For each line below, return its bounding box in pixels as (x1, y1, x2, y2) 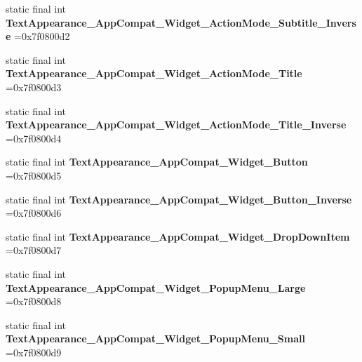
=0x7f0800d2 (14, 29, 70, 43)
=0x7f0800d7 (6, 243, 62, 257)
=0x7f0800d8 (6, 294, 62, 309)
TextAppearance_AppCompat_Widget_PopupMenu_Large (6, 280, 306, 295)
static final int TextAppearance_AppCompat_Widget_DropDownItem (6, 229, 350, 243)
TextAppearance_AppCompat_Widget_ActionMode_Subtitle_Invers (6, 15, 356, 29)
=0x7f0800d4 (6, 130, 62, 145)
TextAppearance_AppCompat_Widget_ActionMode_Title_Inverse (6, 117, 347, 132)
